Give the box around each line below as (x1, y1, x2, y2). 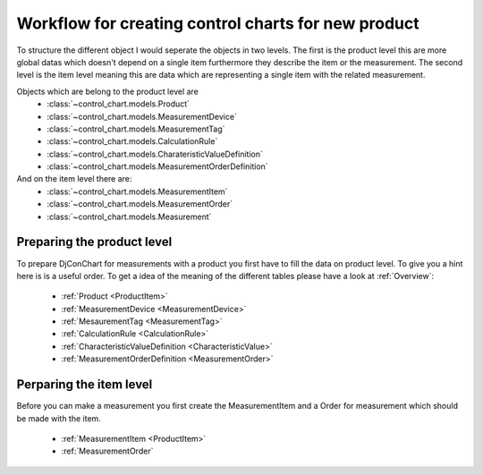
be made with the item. (16, 412, 102, 424)
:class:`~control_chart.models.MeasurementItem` (47, 186, 228, 197)
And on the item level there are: (16, 174, 132, 184)
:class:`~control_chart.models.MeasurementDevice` (47, 111, 237, 122)
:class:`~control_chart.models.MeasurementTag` (47, 123, 225, 134)
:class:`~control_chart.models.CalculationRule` (47, 136, 218, 147)
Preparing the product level (16, 234, 173, 250)
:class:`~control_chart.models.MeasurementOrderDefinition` (47, 161, 268, 172)
